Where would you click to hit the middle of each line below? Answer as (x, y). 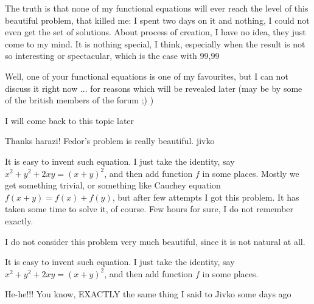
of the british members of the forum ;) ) (79, 100)
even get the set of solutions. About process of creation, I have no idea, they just (155, 32)
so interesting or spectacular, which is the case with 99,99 (112, 56)
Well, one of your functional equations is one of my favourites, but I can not (147, 76)
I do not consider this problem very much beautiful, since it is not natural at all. (155, 241)
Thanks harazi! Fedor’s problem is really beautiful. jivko (110, 141)
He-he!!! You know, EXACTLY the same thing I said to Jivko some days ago (148, 294)
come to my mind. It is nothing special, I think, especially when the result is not (155, 43)
